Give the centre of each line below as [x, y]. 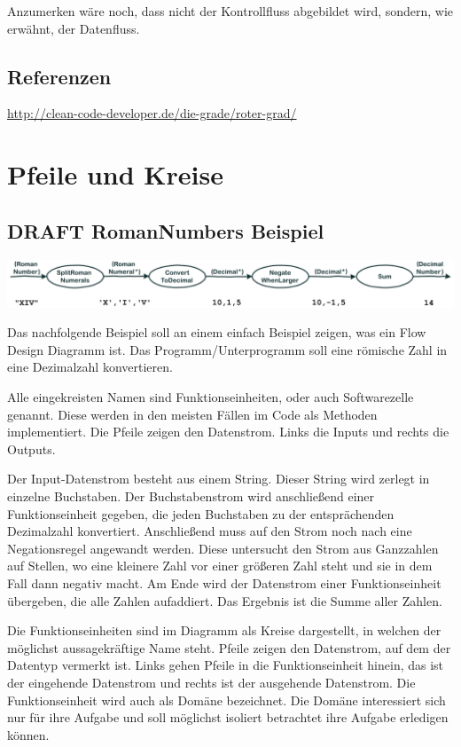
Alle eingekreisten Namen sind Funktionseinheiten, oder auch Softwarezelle [211, 397]
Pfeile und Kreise [115, 174]
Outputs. [31, 448]
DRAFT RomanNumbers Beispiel [166, 230]
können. [28, 734]
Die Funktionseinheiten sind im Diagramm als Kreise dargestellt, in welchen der [224, 630]
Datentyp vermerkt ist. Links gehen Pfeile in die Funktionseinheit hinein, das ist [226, 665]
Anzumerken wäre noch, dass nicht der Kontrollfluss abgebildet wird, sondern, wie [230, 11]
